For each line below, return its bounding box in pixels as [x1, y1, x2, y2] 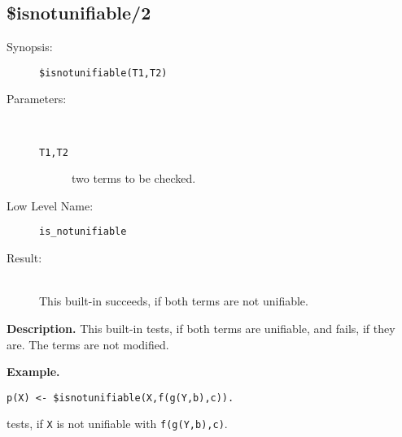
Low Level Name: [7, 197, 94, 214]
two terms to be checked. [72, 170, 196, 187]
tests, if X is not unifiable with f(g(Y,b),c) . [7, 415, 228, 432]
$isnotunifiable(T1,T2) [39, 67, 168, 79]
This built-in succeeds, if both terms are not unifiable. [39, 292, 308, 309]
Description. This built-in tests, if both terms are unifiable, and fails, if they [7, 319, 395, 336]
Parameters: [7, 90, 67, 107]
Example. [7, 363, 60, 380]
